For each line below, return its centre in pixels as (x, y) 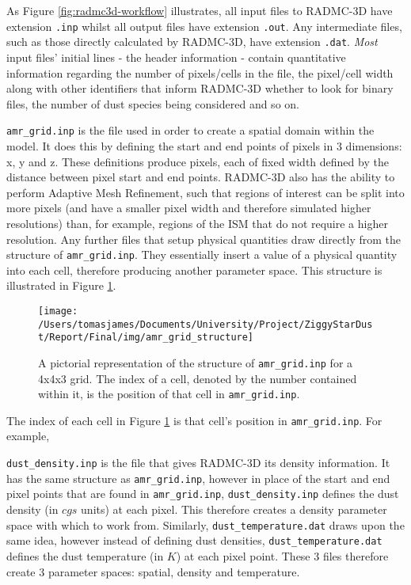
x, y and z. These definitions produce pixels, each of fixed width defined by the (198, 161)
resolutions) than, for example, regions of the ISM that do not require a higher (197, 223)
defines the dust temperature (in (85, 555)
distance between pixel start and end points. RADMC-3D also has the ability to (201, 177)
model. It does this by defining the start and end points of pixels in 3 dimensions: (204, 145)
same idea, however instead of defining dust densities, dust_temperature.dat (194, 540)
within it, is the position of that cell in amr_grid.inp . (169, 394)
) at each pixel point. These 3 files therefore (282, 555)
